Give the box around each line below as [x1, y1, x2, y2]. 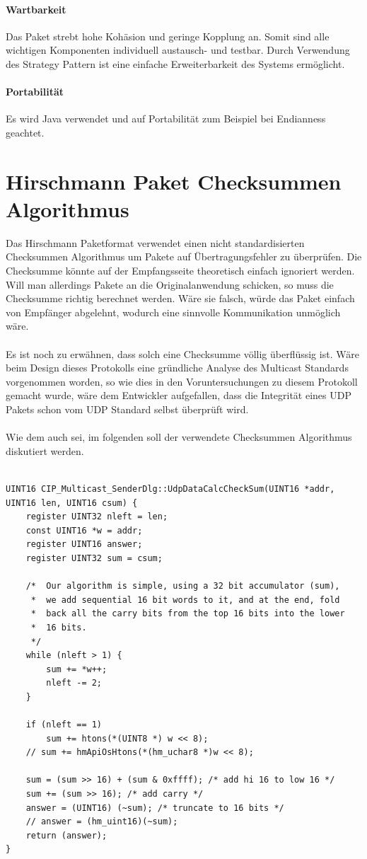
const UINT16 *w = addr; [25, 525, 143, 536]
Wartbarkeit [6, 1, 66, 16]
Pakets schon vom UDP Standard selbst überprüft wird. [6, 402, 249, 416]
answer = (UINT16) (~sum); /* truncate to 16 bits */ [25, 802, 284, 813]
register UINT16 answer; [25, 539, 143, 550]
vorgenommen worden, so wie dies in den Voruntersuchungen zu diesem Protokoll [6, 374, 358, 388]
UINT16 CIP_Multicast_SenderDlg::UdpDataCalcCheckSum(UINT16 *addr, [6, 483, 335, 494]
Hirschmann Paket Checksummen [6, 166, 342, 195]
